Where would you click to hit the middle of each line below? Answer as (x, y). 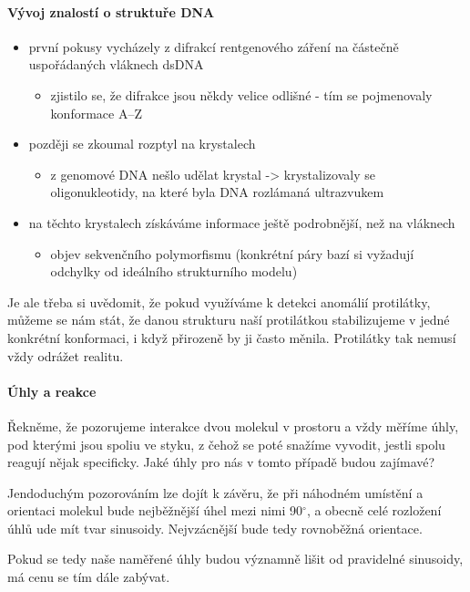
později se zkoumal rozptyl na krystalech (142, 144)
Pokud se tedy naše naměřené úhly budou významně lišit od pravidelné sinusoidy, (235, 559)
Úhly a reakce (52, 391)
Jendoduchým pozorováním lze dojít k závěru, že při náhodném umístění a (215, 492)
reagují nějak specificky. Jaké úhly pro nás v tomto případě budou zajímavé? (221, 462)
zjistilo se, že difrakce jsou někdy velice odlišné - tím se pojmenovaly (241, 94)
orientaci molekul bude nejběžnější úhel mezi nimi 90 (155, 510)
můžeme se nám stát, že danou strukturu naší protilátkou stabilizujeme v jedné (229, 320)
